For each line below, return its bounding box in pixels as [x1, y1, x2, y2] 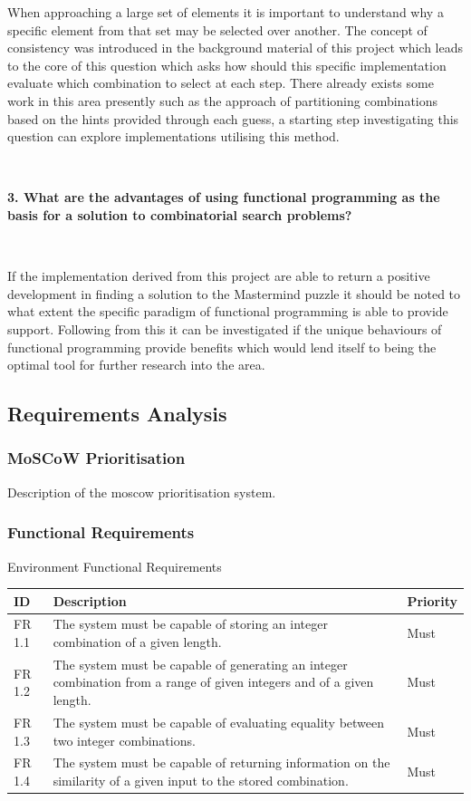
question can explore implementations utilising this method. [7, 127, 340, 146]
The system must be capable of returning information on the [53, 753, 390, 772]
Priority [407, 591, 457, 610]
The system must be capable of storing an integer [53, 614, 328, 633]
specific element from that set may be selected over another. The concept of [7, 20, 428, 39]
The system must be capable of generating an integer [53, 654, 348, 673]
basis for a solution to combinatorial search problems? [7, 205, 352, 224]
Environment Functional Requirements [7, 556, 222, 575]
